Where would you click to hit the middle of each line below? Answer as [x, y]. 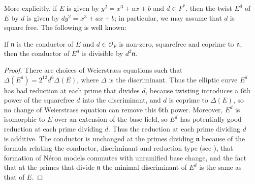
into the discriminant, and [122, 100]
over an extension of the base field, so [111, 119]
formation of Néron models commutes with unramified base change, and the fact [125, 157]
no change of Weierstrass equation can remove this [80, 109]
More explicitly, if [31, 8]
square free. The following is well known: [65, 27]
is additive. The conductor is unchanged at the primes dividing [99, 138]
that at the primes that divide [49, 167]
